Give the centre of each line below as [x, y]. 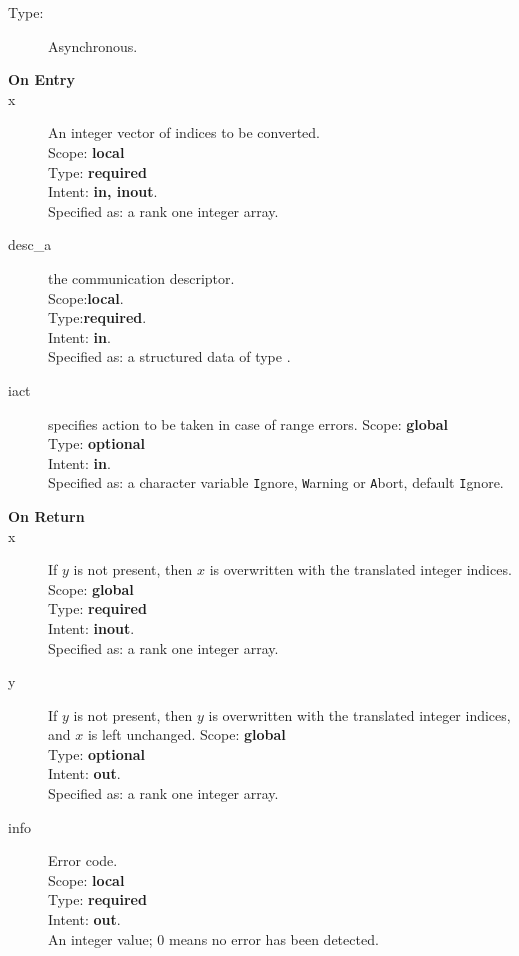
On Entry [41, 79]
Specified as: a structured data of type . [169, 356]
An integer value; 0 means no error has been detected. [213, 938]
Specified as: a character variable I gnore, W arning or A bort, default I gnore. [276, 482]
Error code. [83, 860]
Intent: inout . [91, 627]
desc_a [30, 244]
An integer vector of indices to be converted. [184, 132]
